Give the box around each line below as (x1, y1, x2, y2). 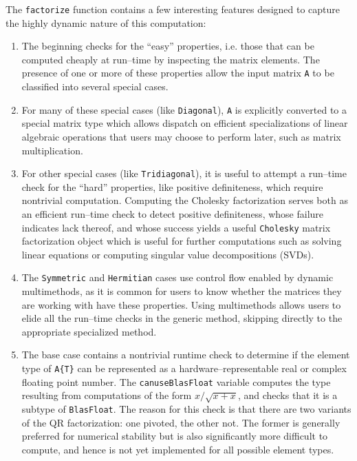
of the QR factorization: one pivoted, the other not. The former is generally (21, 415, 340, 429)
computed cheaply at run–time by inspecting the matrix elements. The (21, 52, 320, 66)
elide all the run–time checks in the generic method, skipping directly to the (21, 311, 343, 325)
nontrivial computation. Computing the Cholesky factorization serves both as (21, 193, 348, 207)
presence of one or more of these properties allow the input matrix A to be (21, 65, 334, 80)
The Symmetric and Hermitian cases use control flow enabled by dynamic (21, 270, 334, 285)
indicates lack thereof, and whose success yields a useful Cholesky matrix (21, 220, 331, 234)
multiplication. (21, 143, 83, 157)
